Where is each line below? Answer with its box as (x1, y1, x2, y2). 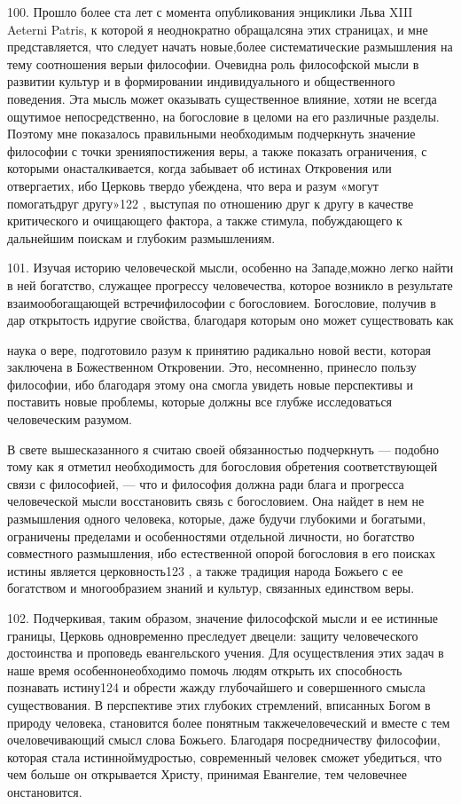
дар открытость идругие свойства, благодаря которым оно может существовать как (7, 311, 454, 329)
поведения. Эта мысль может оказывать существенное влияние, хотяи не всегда (7, 89, 437, 107)
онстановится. (7, 782, 82, 800)
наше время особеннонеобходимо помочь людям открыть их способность (7, 660, 402, 679)
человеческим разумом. (7, 410, 132, 429)
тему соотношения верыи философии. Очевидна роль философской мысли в (7, 54, 419, 73)
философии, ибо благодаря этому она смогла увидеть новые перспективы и (7, 374, 413, 393)
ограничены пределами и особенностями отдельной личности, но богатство (7, 526, 415, 545)
